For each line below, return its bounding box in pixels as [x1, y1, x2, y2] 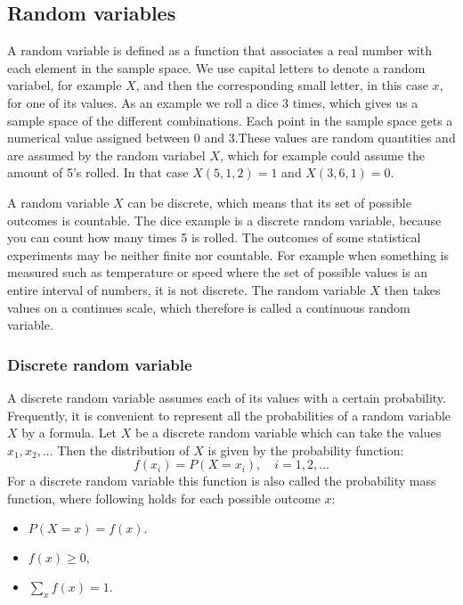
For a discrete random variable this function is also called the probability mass [7, 471, 436, 490]
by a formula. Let [21, 423, 118, 442]
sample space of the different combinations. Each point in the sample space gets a [7, 110, 453, 129]
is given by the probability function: [207, 440, 404, 459]
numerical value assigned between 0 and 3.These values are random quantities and [7, 128, 456, 147]
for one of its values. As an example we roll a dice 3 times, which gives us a [7, 93, 418, 111]
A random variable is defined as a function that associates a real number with [7, 41, 432, 60]
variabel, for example [7, 76, 122, 94]
